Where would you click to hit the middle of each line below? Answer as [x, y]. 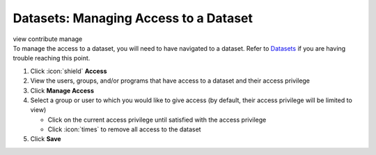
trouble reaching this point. [52, 58]
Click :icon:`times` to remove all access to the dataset [124, 129]
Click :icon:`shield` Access [69, 71]
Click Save [46, 139]
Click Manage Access [62, 90]
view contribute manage [48, 39]
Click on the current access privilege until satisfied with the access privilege [157, 120]
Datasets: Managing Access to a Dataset [133, 18]
